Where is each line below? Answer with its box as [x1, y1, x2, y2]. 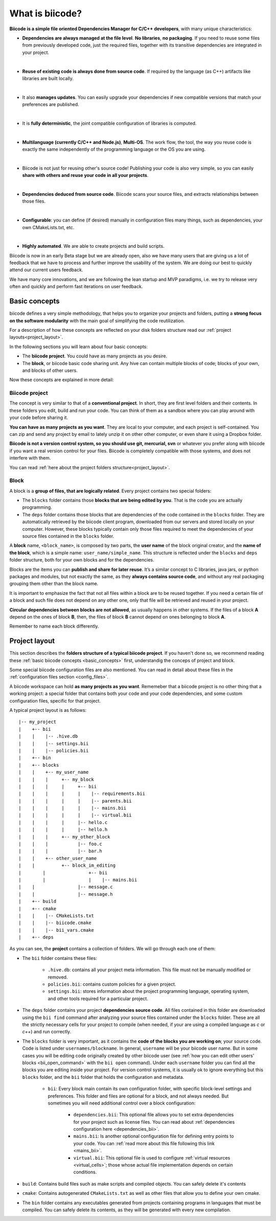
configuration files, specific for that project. [9, 697, 101, 704]
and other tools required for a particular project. [48, 995, 148, 1002]
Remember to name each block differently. [9, 623, 99, 629]
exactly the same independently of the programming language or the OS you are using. [22, 146, 206, 152]
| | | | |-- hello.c [18, 819, 108, 825]
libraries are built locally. [22, 75, 74, 82]
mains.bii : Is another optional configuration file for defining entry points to [73, 1133, 235, 1139]
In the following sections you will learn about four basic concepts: [9, 344, 148, 350]
